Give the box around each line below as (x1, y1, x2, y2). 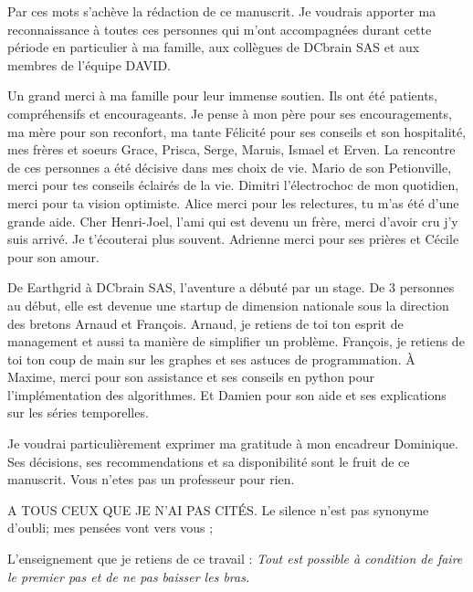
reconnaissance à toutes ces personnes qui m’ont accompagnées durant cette (7, 19, 432, 38)
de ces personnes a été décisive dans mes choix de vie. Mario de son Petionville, (7, 157, 452, 176)
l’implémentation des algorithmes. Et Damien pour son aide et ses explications (7, 385, 447, 404)
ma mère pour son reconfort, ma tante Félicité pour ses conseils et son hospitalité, (7, 122, 467, 141)
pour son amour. (7, 247, 100, 266)
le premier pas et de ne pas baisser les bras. (7, 566, 250, 586)
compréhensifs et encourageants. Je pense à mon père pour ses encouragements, (7, 103, 452, 122)
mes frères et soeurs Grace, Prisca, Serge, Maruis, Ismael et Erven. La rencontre (7, 140, 456, 159)
